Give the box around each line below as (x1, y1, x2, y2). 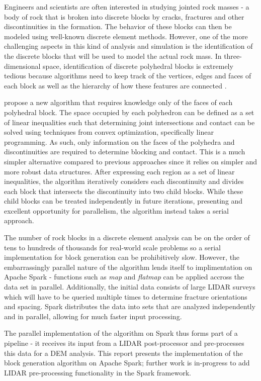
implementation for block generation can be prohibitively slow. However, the (4, 252, 240, 262)
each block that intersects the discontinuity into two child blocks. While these (4, 185, 243, 196)
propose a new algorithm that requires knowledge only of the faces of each (4, 97, 233, 108)
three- (224, 50, 242, 61)
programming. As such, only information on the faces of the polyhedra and (4, 136, 235, 147)
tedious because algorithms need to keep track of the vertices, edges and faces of (4, 70, 251, 81)
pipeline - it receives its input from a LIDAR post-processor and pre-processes (4, 338, 244, 348)
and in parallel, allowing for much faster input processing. (4, 311, 182, 321)
